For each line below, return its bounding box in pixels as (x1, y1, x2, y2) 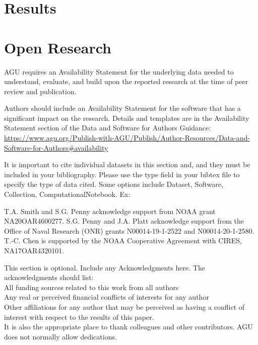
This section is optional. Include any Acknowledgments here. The (4, 262, 205, 272)
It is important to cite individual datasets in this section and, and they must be (4, 159, 250, 170)
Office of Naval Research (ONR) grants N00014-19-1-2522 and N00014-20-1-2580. (4, 225, 254, 236)
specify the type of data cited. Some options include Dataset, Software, (4, 179, 223, 189)
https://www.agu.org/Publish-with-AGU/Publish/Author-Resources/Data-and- (4, 132, 250, 143)
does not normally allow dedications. (4, 331, 117, 341)
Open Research (4, 37, 111, 57)
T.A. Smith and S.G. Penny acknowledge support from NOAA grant (4, 205, 216, 216)
